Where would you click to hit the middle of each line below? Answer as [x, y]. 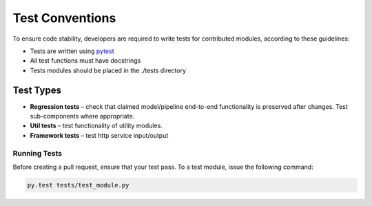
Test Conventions [64, 18]
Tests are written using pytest [72, 51]
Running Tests [37, 153]
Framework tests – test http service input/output [99, 135]
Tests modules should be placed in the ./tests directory [108, 70]
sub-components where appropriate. [82, 116]
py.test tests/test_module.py [78, 185]
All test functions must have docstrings [85, 61]
